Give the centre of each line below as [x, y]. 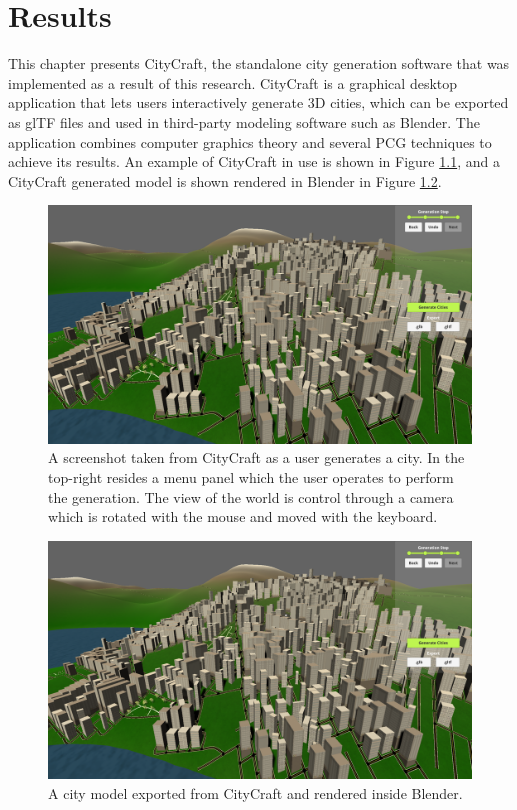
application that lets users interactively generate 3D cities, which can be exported [258, 102]
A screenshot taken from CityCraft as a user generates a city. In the [256, 457]
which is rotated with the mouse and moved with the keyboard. [243, 516]
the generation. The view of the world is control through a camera [251, 496]
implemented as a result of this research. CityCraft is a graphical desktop [233, 82]
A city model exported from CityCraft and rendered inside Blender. [255, 792]
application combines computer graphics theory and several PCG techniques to [250, 141]
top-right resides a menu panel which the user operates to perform [251, 476]
